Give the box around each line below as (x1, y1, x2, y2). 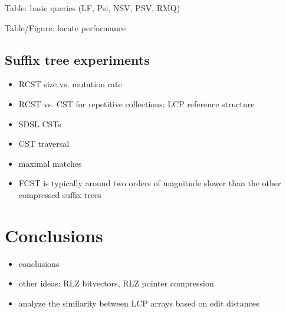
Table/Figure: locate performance (5, 21, 126, 34)
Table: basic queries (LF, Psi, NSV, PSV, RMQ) (5, 2, 180, 14)
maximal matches (18, 157, 82, 169)
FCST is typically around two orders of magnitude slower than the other (18, 177, 281, 189)
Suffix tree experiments (5, 50, 150, 68)
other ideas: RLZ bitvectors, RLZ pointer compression (18, 277, 214, 289)
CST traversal (18, 137, 70, 150)
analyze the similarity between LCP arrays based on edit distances (18, 296, 259, 309)
